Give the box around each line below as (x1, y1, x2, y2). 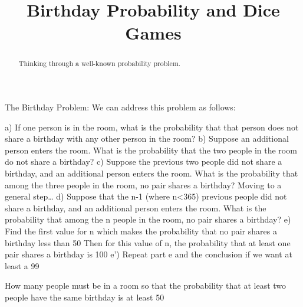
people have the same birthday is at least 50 (5, 290, 164, 303)
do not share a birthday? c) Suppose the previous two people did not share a (5, 155, 282, 168)
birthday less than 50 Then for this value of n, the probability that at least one (5, 236, 291, 249)
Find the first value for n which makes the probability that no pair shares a (5, 224, 277, 237)
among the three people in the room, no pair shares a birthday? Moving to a (5, 178, 282, 191)
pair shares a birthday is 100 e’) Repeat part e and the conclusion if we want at (5, 248, 292, 260)
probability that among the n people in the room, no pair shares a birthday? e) (5, 213, 291, 226)
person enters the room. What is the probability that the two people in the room (5, 143, 297, 156)
